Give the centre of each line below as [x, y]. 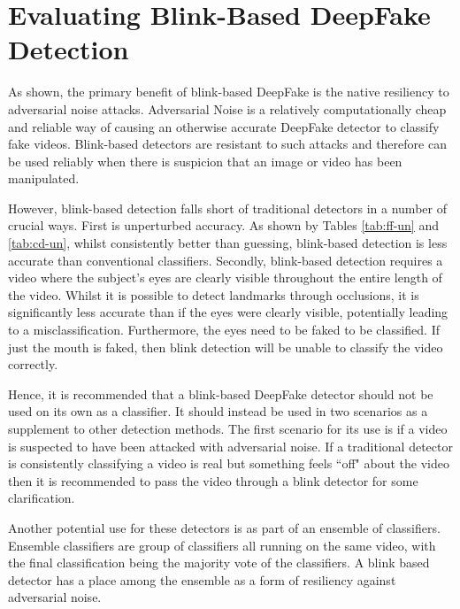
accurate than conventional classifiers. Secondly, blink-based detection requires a [226, 260]
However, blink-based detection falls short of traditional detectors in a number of [227, 208]
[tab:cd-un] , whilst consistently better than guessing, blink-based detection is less [228, 243]
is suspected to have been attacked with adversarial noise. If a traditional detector [230, 446]
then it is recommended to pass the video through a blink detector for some [213, 480]
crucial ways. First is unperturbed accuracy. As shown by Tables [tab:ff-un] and [224, 225]
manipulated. [44, 178]
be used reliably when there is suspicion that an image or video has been [205, 161]
